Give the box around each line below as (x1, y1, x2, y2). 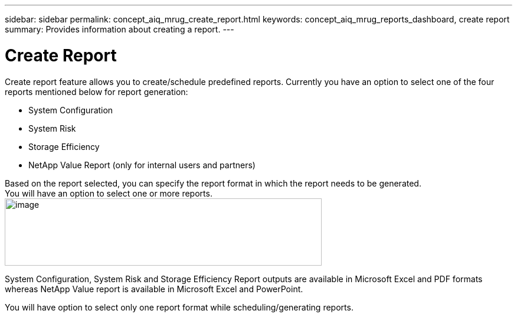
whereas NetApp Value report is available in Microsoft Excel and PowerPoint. (5, 283, 303, 294)
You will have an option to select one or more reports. (5, 188, 212, 198)
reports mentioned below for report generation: (5, 86, 188, 97)
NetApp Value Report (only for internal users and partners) (28, 159, 256, 170)
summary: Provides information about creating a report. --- (5, 24, 234, 34)
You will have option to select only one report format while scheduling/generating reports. (5, 302, 354, 312)
